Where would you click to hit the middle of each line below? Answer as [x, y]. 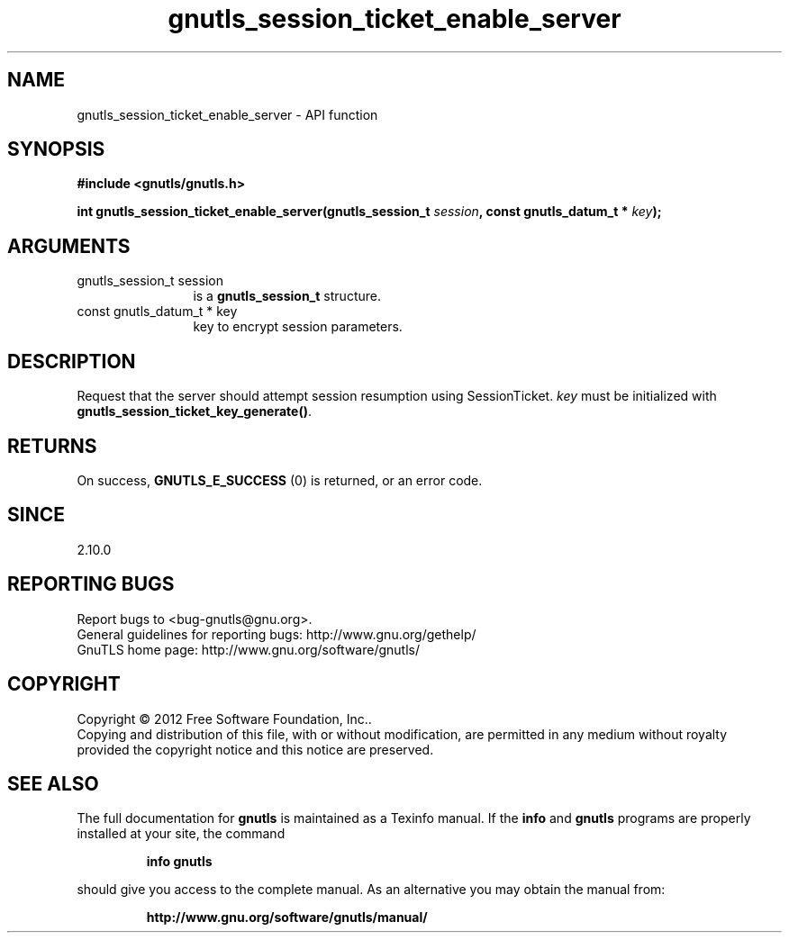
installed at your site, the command [181, 834]
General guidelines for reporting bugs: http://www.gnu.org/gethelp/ [277, 634]
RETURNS [52, 446]
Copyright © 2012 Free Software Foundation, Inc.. [224, 719]
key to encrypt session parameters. [298, 327]
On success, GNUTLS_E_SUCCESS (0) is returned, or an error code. [280, 480]
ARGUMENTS [69, 246]
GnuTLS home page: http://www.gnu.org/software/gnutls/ [248, 649]
